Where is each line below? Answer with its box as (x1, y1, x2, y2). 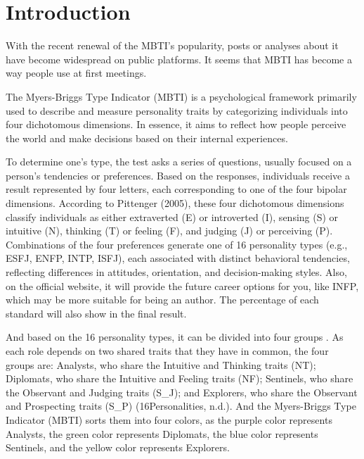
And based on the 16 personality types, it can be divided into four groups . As (6, 329, 344, 344)
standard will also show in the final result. (6, 306, 187, 320)
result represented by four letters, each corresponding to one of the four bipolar (6, 182, 347, 196)
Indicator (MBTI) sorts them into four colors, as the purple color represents (6, 412, 332, 427)
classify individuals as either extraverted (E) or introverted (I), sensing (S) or (6, 209, 339, 224)
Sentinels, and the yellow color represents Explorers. (6, 440, 230, 455)
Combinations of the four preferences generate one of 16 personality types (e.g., (6, 237, 348, 251)
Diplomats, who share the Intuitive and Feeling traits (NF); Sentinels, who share (6, 371, 353, 386)
